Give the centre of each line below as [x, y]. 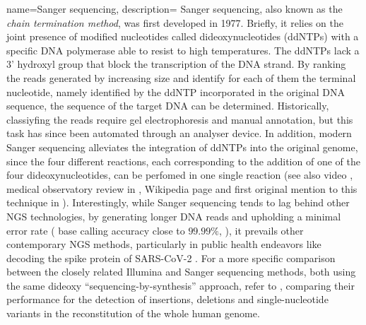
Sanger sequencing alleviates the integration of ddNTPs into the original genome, [182, 147]
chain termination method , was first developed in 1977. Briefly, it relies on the [175, 22]
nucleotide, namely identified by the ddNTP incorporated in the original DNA [176, 91]
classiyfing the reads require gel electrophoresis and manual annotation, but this [180, 119]
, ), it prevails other [261, 230]
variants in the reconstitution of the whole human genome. [133, 313]
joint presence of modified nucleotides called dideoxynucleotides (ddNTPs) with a [183, 36]
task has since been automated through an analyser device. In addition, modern [179, 133]
